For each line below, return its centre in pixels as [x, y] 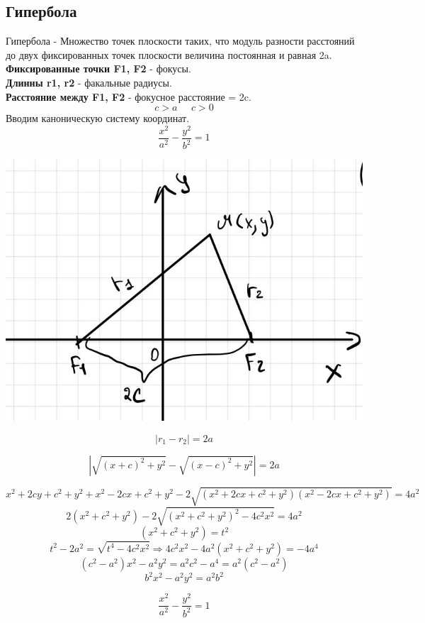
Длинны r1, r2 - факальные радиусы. [89, 82]
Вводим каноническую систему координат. [98, 118]
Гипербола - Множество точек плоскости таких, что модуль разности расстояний [180, 41]
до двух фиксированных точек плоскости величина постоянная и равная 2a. [169, 54]
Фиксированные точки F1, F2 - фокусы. [98, 68]
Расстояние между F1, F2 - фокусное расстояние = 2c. [129, 96]
